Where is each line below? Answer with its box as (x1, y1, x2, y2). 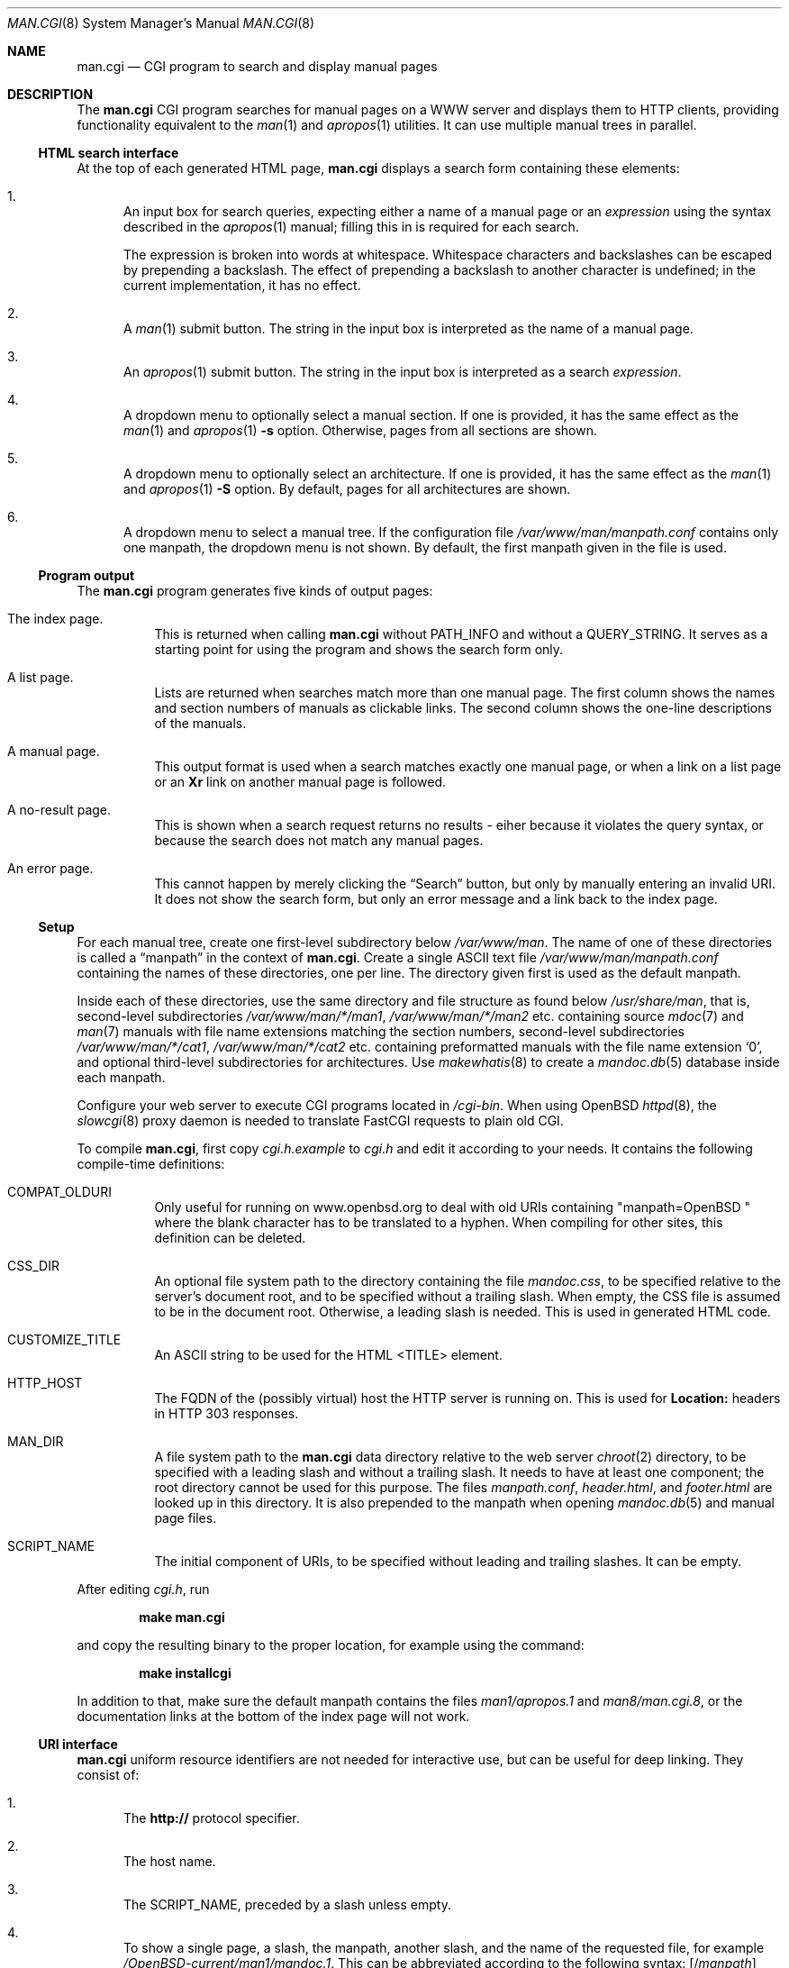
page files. (154, 1510, 217, 1526)
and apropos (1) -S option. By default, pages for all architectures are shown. (123, 481, 571, 497)
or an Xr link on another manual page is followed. (154, 774, 446, 789)
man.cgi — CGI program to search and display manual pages (77, 59, 438, 74)
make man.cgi (139, 1609, 225, 1625)
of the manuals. (154, 715, 247, 731)
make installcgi (139, 1665, 231, 1681)
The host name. (123, 1854, 216, 1869)
